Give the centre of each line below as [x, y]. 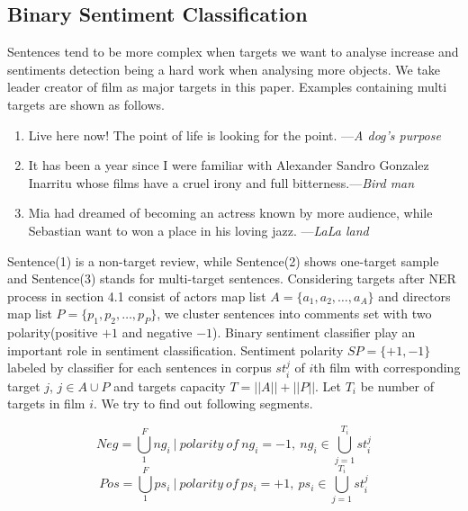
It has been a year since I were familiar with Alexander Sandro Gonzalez [229, 165]
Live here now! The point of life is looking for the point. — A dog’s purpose [234, 134]
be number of [397, 385]
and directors [414, 296]
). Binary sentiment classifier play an [314, 332]
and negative [157, 332]
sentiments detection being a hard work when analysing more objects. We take [224, 69]
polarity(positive [53, 332]
